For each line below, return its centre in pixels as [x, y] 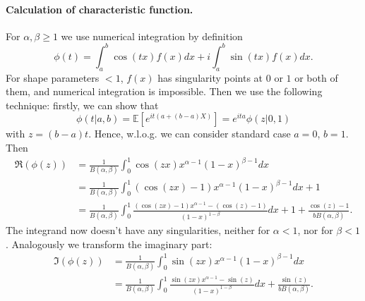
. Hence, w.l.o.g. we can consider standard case [190, 134]
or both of [316, 77]
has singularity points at [210, 77]
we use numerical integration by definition [152, 36]
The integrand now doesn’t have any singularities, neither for [138, 230]
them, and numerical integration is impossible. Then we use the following [164, 91]
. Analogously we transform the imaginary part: [109, 244]
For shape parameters [53, 77]
